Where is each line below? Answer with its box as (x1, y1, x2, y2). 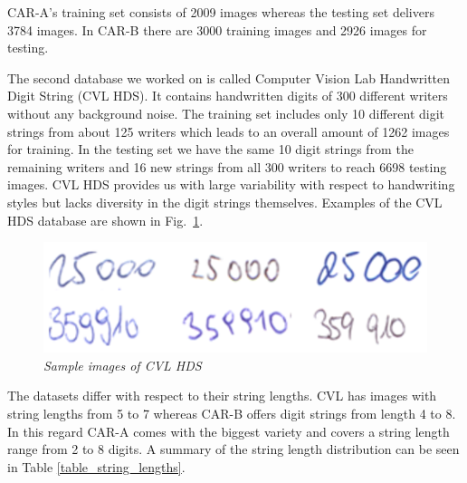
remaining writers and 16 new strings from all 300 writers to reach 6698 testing (7, 157, 447, 176)
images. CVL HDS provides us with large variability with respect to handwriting (7, 175, 455, 194)
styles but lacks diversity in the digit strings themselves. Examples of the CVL (7, 192, 443, 211)
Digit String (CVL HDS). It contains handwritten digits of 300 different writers (7, 86, 448, 105)
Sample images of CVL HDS (43, 355, 202, 374)
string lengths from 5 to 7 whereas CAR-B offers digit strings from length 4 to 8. (7, 404, 456, 423)
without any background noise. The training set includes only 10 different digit (7, 103, 444, 122)
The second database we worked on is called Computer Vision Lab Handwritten (7, 68, 451, 87)
